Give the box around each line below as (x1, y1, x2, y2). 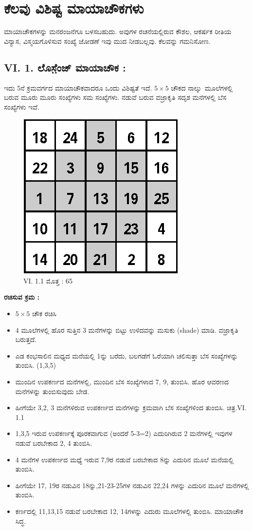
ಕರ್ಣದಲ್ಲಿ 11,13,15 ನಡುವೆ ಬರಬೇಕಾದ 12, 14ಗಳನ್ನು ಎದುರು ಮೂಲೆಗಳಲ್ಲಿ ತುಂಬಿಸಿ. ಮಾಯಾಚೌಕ (15, 506, 243, 516)
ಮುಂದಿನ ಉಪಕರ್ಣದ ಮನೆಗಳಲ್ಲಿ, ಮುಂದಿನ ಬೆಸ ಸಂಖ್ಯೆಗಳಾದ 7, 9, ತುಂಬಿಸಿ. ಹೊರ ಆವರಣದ (15, 377, 229, 387)
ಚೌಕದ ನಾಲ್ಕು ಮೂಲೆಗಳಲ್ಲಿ (171, 82, 233, 93)
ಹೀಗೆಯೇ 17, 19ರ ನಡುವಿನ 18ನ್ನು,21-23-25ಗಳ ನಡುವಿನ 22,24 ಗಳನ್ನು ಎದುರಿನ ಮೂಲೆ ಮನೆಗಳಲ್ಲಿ (15, 480, 249, 490)
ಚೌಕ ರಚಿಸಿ (32, 308, 57, 319)
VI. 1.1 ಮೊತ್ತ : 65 (23, 275, 72, 285)
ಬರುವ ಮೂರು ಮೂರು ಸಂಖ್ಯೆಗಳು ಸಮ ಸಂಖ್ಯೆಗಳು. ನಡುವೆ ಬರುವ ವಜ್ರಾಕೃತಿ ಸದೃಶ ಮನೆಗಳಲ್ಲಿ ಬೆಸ (4, 92, 227, 102)
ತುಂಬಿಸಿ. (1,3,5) (15, 360, 56, 370)
